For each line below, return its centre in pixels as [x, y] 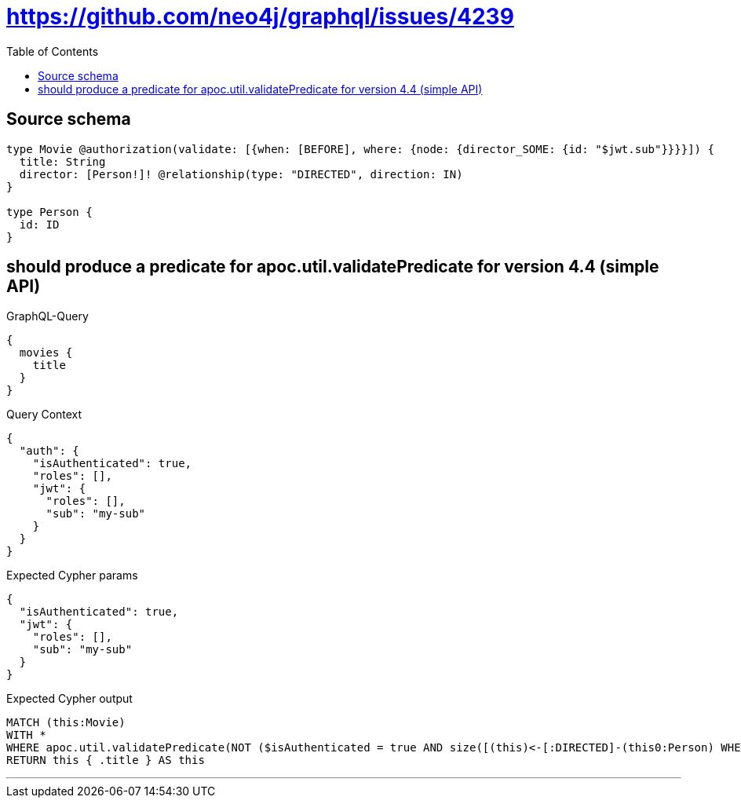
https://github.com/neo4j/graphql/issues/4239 [260, 16]
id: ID [39, 224]
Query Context [44, 415]
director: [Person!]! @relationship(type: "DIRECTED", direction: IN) [241, 174]
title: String [62, 161]
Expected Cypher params [72, 576]
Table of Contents [53, 51]
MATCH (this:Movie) [66, 723]
